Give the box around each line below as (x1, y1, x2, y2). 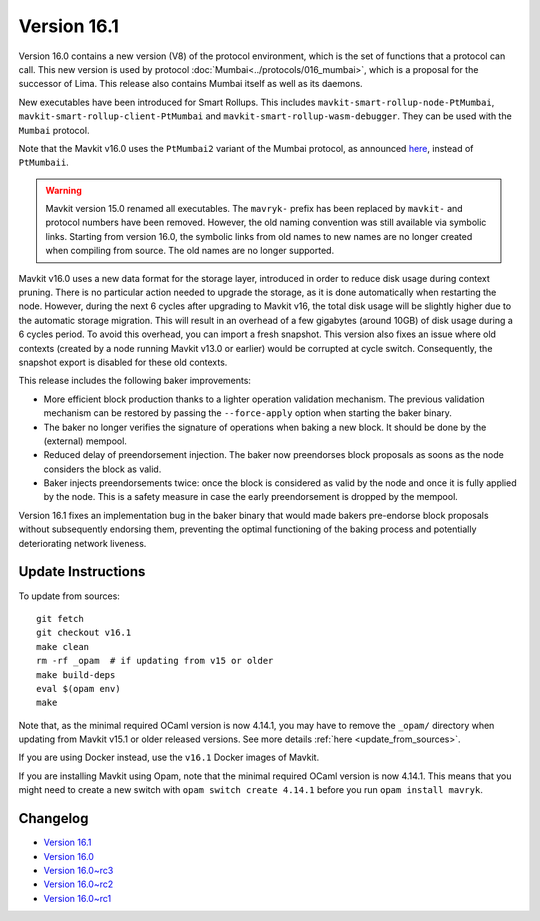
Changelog (18, 810, 89, 827)
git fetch (36, 613, 84, 624)
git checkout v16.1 (36, 627, 132, 639)
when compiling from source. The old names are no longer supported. (45, 245, 335, 257)
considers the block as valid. (43, 463, 162, 475)
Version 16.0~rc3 (43, 864, 114, 876)
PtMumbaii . (18, 156, 69, 169)
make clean (36, 641, 90, 652)
